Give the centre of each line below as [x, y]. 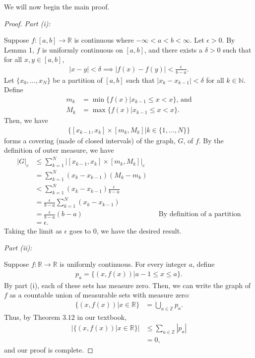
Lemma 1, [19, 49]
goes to [80, 231]
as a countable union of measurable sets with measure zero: [100, 295]
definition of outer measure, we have [59, 150]
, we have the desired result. [139, 231]
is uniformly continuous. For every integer [123, 264]
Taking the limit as [33, 231]
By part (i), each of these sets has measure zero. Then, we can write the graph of [127, 285]
